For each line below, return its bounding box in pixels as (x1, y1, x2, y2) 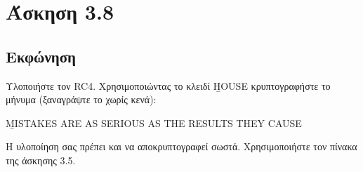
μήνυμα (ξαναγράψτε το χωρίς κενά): (6, 92, 157, 107)
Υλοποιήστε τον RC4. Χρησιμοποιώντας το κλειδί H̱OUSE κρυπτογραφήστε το (6, 78, 331, 93)
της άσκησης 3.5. (6, 152, 76, 167)
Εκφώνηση (6, 45, 77, 67)
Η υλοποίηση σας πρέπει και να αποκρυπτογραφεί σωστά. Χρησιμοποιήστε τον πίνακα (6, 139, 357, 154)
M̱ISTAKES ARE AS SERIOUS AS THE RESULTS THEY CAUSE (6, 115, 302, 130)
